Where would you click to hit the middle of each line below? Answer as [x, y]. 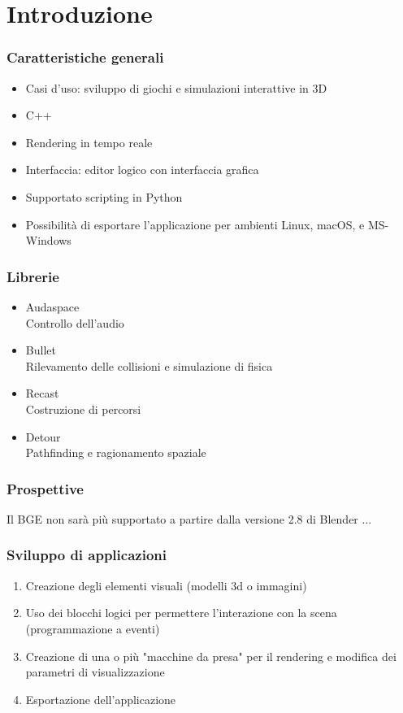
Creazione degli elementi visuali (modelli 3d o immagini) [166, 585]
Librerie [33, 276]
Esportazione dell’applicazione [101, 699]
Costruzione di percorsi [83, 409]
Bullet [41, 350]
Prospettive [45, 488]
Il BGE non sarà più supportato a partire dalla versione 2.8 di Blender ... [189, 518]
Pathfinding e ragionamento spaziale [116, 452]
